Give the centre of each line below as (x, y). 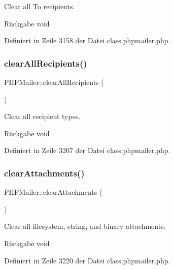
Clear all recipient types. (42, 116)
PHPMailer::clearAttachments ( (53, 192)
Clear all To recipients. (40, 6)
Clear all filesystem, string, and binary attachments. (85, 226)
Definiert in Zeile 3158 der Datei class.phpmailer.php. (87, 40)
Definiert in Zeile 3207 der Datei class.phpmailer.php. (87, 150)
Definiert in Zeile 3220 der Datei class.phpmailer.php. (87, 260)
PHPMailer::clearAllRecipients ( (54, 82)
